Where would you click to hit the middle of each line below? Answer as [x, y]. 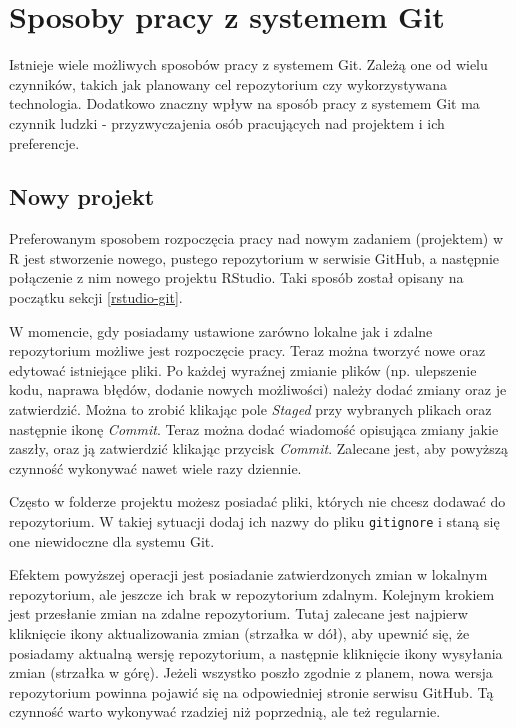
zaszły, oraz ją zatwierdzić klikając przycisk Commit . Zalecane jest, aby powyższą [258, 448]
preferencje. [44, 142]
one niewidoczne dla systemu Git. [112, 540]
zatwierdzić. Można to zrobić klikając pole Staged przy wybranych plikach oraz [250, 409]
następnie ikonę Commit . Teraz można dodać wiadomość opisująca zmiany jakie [254, 428]
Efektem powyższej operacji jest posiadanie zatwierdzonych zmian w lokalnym [248, 574]
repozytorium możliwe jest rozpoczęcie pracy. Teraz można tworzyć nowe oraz [247, 350]
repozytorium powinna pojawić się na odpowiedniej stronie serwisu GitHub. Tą [251, 691]
